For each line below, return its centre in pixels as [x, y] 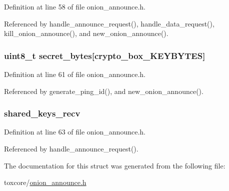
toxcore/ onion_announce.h [45, 182]
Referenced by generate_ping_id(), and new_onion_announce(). [104, 91]
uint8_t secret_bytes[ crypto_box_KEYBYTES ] [105, 55]
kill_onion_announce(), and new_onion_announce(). [86, 33]
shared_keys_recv [42, 113]
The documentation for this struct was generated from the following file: [115, 165]
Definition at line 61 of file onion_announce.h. [75, 74]
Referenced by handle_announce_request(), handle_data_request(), [109, 23]
